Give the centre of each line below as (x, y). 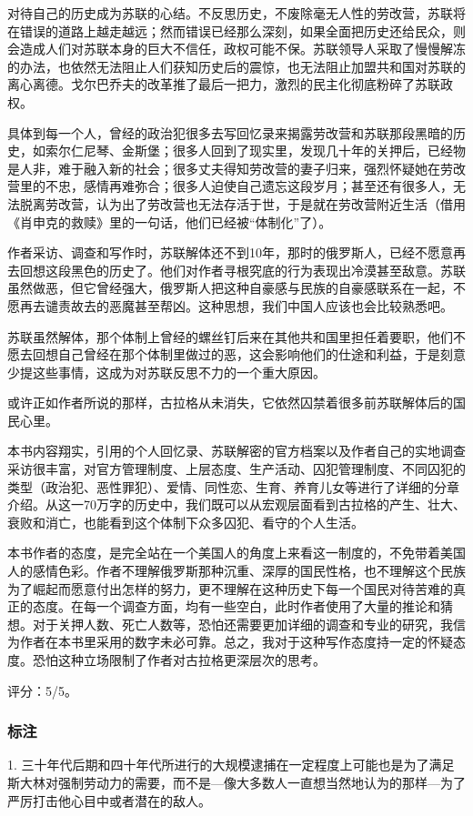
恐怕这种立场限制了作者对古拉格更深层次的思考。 (179, 660)
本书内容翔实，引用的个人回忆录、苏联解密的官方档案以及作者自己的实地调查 (236, 451)
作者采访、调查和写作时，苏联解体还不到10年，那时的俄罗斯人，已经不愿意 (230, 252)
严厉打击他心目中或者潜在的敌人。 (109, 800)
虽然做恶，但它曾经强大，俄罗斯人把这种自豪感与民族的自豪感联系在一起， (230, 288)
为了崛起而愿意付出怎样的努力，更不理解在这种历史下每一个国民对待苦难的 (230, 588)
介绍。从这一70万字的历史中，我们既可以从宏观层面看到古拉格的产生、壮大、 (236, 504)
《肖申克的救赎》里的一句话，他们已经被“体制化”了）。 (170, 222)
